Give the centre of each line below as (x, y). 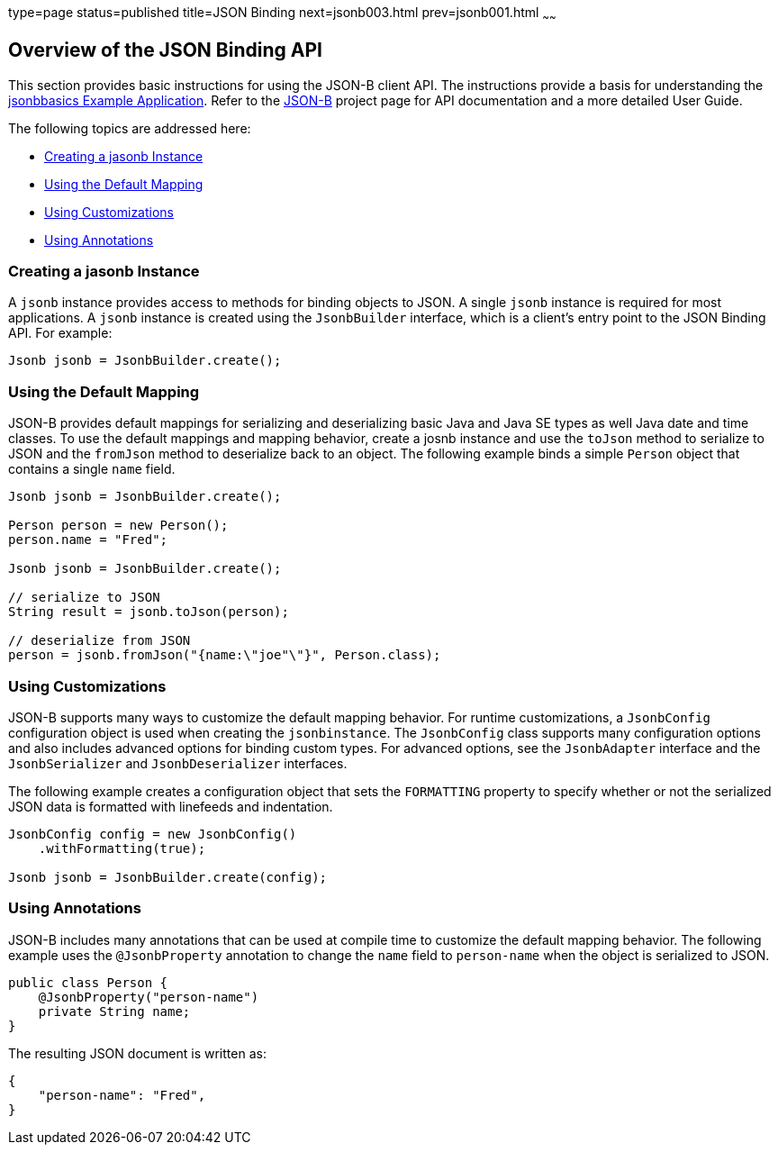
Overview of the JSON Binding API (165, 50)
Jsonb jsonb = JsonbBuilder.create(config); (168, 877)
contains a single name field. (92, 469)
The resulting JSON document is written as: (137, 1053)
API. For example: (60, 333)
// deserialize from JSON (100, 641)
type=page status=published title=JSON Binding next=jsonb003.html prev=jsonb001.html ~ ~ (282, 14)
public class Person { (88, 982)
